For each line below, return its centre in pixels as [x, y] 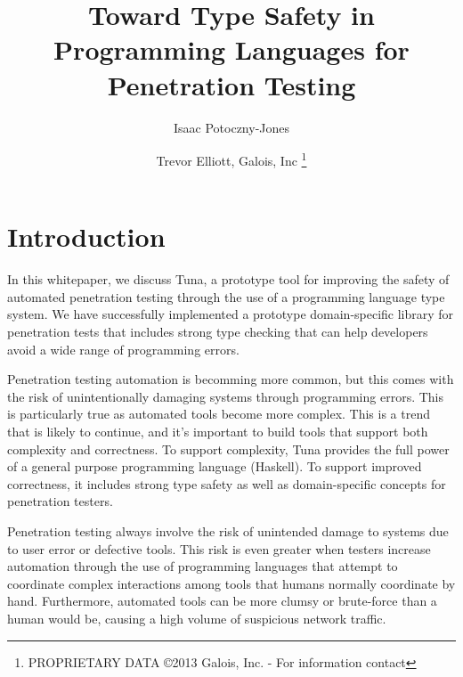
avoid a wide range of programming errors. [123, 349]
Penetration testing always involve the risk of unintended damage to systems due [228, 531]
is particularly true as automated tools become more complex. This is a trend [219, 414]
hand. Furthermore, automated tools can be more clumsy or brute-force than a [222, 601]
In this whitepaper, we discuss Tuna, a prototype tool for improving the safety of [228, 279]
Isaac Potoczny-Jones [231, 127]
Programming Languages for [231, 49]
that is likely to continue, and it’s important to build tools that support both [218, 432]
